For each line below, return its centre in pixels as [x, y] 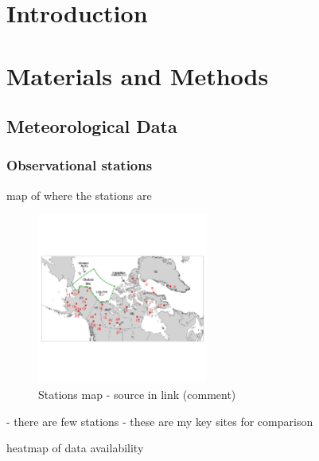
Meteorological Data [92, 126]
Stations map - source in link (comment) [137, 394]
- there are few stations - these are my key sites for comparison [160, 421]
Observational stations [80, 165]
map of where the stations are [79, 195]
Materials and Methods [138, 75]
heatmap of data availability [75, 448]
